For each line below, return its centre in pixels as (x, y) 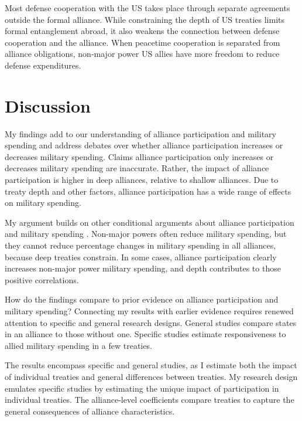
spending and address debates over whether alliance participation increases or (144, 145)
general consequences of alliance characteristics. (90, 411)
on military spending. (43, 203)
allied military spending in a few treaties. (78, 345)
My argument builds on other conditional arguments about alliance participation (150, 222)
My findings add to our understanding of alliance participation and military (140, 133)
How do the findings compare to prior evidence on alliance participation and (142, 299)
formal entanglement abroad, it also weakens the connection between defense (142, 31)
